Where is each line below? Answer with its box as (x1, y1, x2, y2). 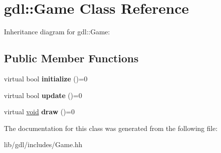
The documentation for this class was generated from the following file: (4, 123, 218, 133)
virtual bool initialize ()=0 (4, 73, 88, 83)
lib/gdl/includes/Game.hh (4, 139, 83, 150)
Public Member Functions (4, 51, 138, 66)
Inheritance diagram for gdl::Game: (4, 26, 110, 37)
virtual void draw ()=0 (4, 106, 75, 117)
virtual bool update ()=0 (4, 90, 82, 100)
